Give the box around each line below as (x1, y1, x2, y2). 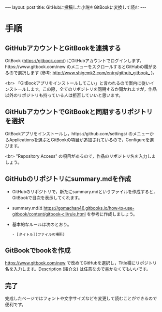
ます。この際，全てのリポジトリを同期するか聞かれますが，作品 (30, 86, 157, 92)
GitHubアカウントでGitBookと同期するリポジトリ (5, 108, 153, 116)
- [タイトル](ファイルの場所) (12, 232, 65, 237)
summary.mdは (12, 205, 43, 211)
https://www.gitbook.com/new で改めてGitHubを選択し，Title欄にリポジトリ (5, 260, 157, 266)
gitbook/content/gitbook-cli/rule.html (12, 211, 86, 217)
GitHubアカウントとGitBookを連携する (5, 44, 121, 52)
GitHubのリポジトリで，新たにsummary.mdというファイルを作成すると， (12, 188, 158, 195)
